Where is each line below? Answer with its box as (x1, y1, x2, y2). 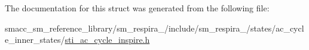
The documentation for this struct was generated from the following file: (5, 2, 270, 14)
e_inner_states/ (5, 33, 65, 46)
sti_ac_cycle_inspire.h (65, 33, 150, 46)
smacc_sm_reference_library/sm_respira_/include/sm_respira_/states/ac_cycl (5, 21, 304, 34)
